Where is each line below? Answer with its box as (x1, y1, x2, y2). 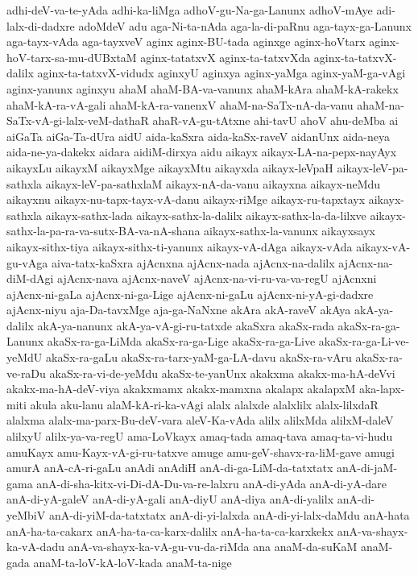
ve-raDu (6, 364, 46, 381)
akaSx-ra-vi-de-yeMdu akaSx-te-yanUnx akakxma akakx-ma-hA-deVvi (49, 364, 395, 381)
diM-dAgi (6, 270, 54, 287)
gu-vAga (6, 254, 48, 271)
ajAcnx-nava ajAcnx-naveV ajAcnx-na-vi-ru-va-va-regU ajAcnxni (57, 270, 377, 287)
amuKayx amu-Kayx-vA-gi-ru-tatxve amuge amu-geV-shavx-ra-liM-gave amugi (6, 443, 395, 460)
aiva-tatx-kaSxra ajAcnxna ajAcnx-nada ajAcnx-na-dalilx (51, 254, 335, 271)
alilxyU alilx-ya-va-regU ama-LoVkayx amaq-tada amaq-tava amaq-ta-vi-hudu (6, 428, 393, 445)
